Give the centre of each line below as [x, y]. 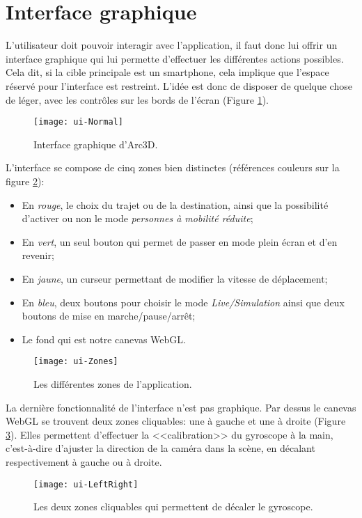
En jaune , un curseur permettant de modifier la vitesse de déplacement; [175, 278]
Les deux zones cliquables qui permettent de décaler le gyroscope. [173, 507]
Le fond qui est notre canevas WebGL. [104, 339]
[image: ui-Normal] [78, 122]
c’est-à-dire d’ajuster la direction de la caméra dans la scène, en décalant [160, 448]
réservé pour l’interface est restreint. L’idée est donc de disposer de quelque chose [179, 85]
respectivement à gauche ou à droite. [84, 461]
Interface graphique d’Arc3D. [96, 144]
